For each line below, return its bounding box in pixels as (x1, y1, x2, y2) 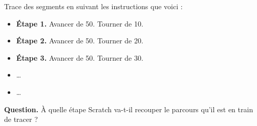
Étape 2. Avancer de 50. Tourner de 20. (16, 35, 143, 46)
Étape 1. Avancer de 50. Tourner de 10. (16, 18, 143, 29)
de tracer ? (4, 114, 38, 124)
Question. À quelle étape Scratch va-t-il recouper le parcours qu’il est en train (4, 104, 253, 114)
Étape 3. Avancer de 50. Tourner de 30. (16, 52, 143, 63)
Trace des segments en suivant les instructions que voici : (4, 1, 183, 11)
